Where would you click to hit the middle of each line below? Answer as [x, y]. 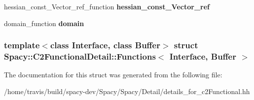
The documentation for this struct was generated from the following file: [113, 75]
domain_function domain [44, 23]
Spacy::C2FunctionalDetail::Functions [80, 56]
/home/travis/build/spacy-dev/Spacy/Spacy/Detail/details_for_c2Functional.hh [127, 91]
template [22, 45]
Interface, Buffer [203, 56]
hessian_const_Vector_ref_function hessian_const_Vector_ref [107, 6]
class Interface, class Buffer [105, 45]
